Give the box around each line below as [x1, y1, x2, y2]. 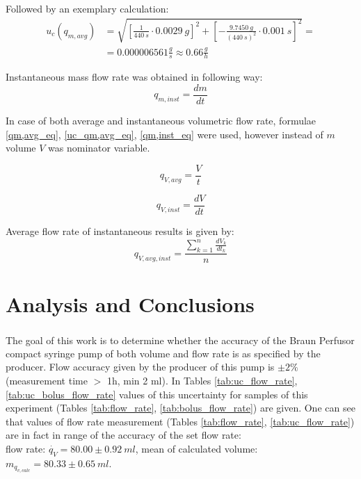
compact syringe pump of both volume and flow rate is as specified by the [6, 346, 321, 360]
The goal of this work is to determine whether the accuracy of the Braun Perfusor [6, 332, 355, 347]
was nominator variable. [48, 140, 150, 155]
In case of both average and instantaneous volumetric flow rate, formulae [6, 113, 316, 127]
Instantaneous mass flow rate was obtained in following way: [6, 70, 263, 84]
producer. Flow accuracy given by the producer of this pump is [6, 359, 275, 374]
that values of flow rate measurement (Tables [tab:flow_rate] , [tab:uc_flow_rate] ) [6, 414, 355, 428]
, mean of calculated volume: [135, 441, 258, 456]
